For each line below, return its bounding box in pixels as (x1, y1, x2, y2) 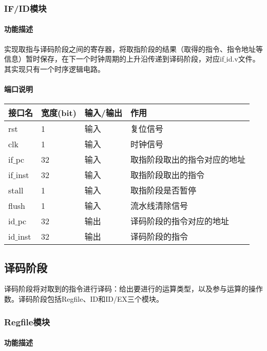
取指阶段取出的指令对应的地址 (130, 153, 246, 166)
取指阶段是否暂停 (130, 184, 197, 197)
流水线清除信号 (130, 200, 188, 212)
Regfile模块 (4, 315, 50, 328)
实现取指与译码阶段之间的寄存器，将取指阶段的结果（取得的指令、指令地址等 (4, 43, 263, 54)
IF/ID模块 (4, 2, 47, 14)
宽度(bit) (41, 107, 77, 119)
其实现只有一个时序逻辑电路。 (4, 63, 105, 74)
